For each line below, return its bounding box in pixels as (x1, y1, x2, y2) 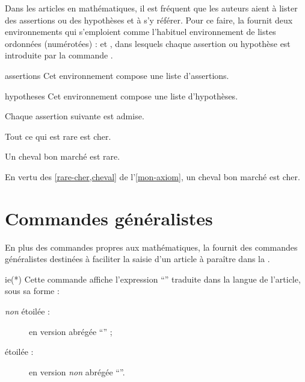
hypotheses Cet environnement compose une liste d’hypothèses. (5, 89, 238, 102)
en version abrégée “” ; (29, 325, 112, 337)
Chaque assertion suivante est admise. (5, 110, 144, 122)
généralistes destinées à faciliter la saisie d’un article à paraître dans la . (5, 252, 270, 265)
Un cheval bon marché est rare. (5, 150, 120, 163)
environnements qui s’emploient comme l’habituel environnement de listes (5, 25, 276, 38)
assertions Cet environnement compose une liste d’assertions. (5, 69, 229, 81)
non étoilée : (5, 305, 50, 318)
